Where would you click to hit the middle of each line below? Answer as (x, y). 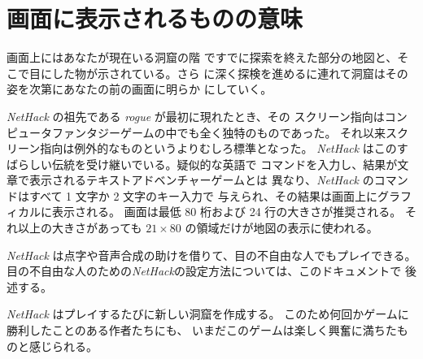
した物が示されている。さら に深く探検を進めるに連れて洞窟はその (230, 73)
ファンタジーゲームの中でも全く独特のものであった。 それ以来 (219, 132)
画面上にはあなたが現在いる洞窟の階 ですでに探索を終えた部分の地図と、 (202, 57)
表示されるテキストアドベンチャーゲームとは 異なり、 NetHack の (201, 180)
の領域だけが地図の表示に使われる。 (281, 228)
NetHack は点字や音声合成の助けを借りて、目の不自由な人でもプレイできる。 (211, 255)
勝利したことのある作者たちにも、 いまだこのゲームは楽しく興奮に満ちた (202, 330)
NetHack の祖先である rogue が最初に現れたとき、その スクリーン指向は (196, 116)
